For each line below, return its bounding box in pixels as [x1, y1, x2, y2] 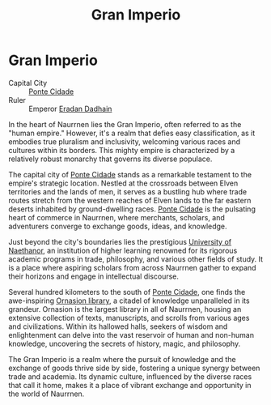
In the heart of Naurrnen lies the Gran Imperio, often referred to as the [8, 119, 242, 129]
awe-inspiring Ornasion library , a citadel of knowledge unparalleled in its [8, 296, 250, 305]
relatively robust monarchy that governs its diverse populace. [8, 154, 213, 164]
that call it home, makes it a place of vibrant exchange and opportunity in [8, 380, 252, 390]
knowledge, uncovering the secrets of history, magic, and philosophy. [8, 339, 241, 348]
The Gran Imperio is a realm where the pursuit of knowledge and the [8, 354, 236, 364]
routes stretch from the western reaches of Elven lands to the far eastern [8, 195, 252, 205]
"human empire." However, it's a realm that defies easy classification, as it [8, 128, 256, 138]
